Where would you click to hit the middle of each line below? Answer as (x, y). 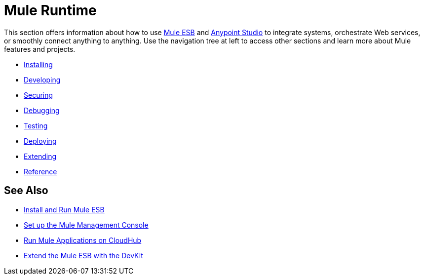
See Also (26, 191)
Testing (36, 125)
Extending (40, 156)
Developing (42, 80)
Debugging (42, 110)
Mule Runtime (50, 10)
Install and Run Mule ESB (64, 209)
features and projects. (40, 49)
